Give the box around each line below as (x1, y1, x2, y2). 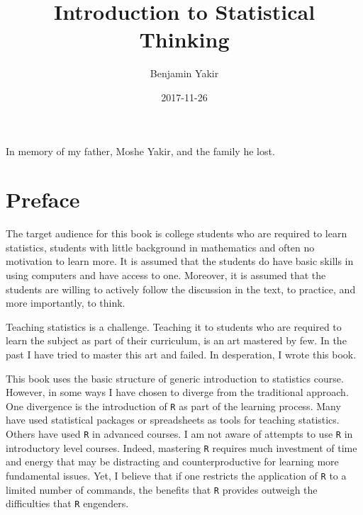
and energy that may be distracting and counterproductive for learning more (6, 454, 339, 469)
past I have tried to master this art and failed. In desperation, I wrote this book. (6, 346, 357, 361)
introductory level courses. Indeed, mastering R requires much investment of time (6, 440, 357, 455)
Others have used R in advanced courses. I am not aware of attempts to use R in (6, 426, 353, 441)
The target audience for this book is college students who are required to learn (6, 226, 347, 241)
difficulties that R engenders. (6, 496, 129, 511)
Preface (6, 185, 80, 214)
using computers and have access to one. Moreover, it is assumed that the (6, 268, 326, 282)
